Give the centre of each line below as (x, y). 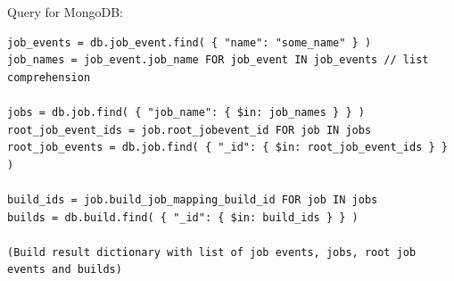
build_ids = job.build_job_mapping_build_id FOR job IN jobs (193, 199)
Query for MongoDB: (65, 12)
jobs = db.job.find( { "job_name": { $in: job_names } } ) (186, 112)
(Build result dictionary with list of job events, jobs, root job (212, 252)
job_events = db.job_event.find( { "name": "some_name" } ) (190, 42)
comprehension (49, 77)
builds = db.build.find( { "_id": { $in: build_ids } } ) (183, 217)
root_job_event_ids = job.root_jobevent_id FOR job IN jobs (190, 130)
